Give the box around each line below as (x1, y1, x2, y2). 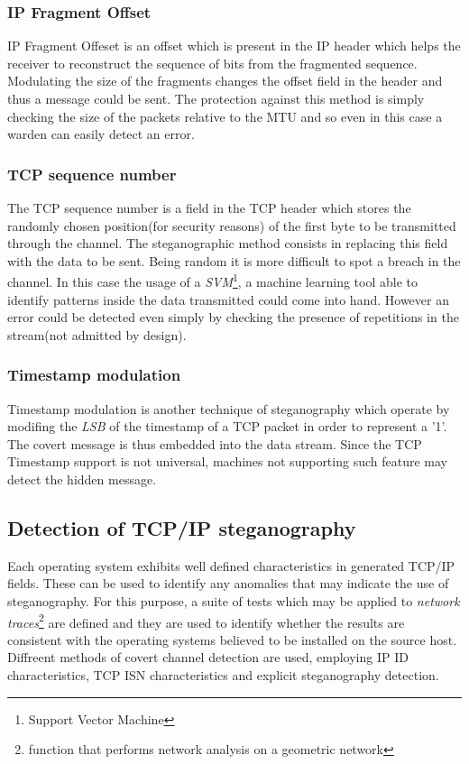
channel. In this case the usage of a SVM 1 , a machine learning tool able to (7, 270, 418, 291)
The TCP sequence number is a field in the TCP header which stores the (7, 198, 411, 216)
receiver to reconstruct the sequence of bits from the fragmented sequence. (7, 53, 418, 72)
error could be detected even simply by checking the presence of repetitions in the (7, 308, 459, 327)
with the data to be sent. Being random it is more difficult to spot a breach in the (7, 251, 461, 270)
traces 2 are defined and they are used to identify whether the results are (7, 610, 405, 631)
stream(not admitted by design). (7, 325, 187, 344)
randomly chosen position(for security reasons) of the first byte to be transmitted (7, 216, 456, 235)
